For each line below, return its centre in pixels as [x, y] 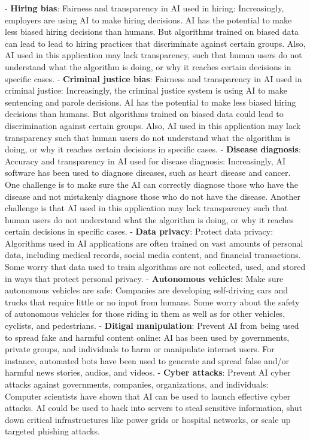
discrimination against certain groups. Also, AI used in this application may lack [153, 125]
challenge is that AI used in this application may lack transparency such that [146, 208]
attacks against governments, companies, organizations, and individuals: [137, 384]
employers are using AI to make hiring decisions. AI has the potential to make [148, 19]
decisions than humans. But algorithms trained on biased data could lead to [144, 114]
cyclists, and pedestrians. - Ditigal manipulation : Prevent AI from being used [152, 325]
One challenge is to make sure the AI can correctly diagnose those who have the [151, 184]
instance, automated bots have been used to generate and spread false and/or [147, 360]
